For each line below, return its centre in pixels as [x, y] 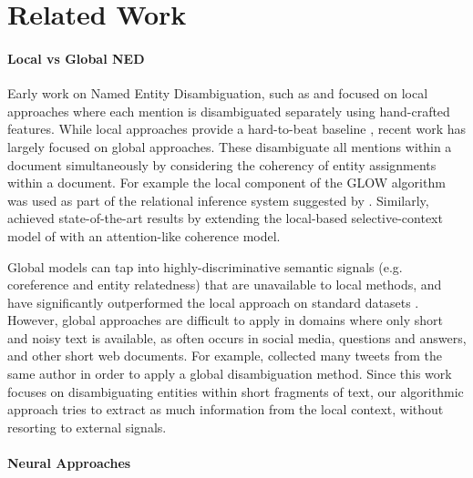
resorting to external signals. [87, 427]
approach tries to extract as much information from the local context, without [226, 409]
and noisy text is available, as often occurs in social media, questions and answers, [237, 337]
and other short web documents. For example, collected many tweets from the [225, 356]
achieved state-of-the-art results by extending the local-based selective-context [225, 218]
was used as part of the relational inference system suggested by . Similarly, [218, 200]
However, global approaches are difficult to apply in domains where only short [225, 320]
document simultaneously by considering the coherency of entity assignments [222, 164]
